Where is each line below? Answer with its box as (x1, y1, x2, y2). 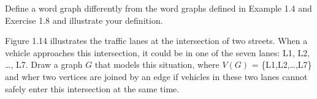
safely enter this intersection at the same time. (5, 82, 180, 95)
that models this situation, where (94, 58, 220, 71)
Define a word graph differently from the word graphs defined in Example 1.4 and (5, 2, 312, 14)
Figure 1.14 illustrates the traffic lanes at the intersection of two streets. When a (5, 34, 308, 47)
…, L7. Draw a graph (5, 58, 83, 71)
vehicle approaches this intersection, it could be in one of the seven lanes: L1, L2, (5, 46, 310, 59)
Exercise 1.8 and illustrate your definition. (5, 13, 163, 26)
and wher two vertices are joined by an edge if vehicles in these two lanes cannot (5, 70, 308, 82)
